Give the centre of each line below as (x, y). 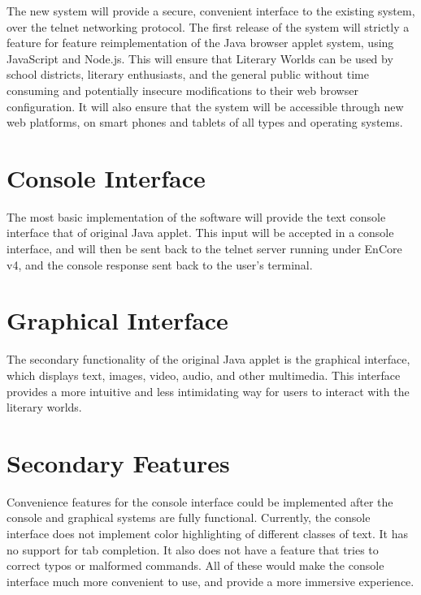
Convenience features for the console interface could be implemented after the (200, 501)
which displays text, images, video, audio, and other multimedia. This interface (204, 375)
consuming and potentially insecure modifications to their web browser (182, 90)
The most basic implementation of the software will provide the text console (196, 216)
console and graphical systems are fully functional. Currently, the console (189, 517)
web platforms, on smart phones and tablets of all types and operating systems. (205, 122)
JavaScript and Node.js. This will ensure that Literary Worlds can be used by (200, 58)
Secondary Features (118, 462)
